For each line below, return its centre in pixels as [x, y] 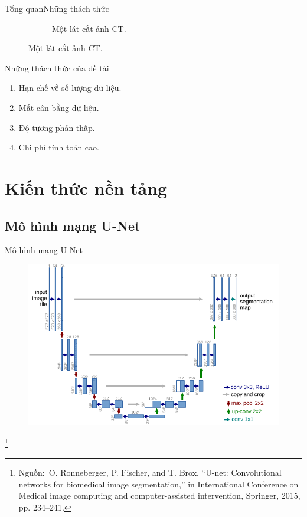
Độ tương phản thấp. [57, 127]
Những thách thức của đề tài [57, 68]
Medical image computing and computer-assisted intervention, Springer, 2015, [159, 495]
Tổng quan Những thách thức [57, 8]
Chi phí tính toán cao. [59, 147]
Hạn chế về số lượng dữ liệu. [70, 88]
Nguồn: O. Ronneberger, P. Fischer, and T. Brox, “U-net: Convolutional [150, 472]
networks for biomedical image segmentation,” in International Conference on [159, 484]
